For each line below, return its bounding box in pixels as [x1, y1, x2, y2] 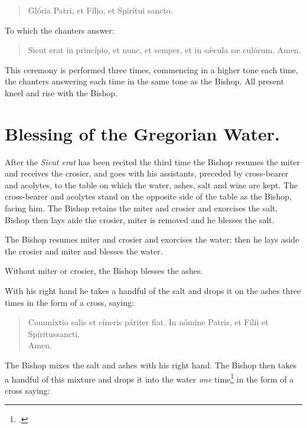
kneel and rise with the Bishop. [5, 86, 117, 99]
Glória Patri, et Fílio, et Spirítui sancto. [28, 4, 173, 16]
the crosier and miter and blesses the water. [5, 244, 163, 257]
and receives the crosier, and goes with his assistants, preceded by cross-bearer [5, 167, 289, 179]
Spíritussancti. [28, 327, 80, 339]
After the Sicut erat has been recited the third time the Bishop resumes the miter [5, 155, 301, 168]
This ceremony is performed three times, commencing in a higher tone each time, [5, 63, 298, 76]
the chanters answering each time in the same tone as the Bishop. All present [5, 75, 285, 87]
